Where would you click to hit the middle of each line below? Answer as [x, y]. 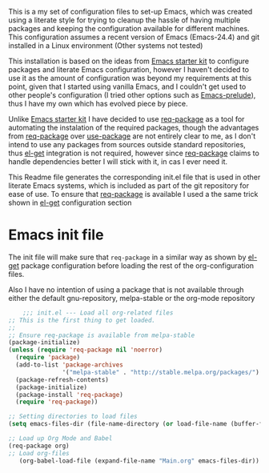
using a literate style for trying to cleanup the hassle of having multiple [124, 20]
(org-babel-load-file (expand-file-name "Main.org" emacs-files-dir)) [139, 461]
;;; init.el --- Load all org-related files [98, 313]
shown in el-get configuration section [70, 202]
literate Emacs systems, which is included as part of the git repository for [129, 186]
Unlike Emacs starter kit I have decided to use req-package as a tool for [126, 119]
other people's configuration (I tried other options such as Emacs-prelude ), [132, 95]
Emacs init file [56, 235]
